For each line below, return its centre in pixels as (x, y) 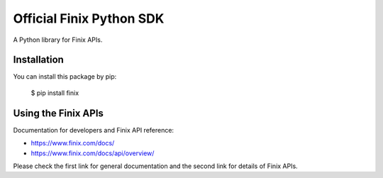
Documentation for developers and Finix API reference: (93, 130)
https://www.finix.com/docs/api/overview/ (93, 153)
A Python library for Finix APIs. (58, 40)
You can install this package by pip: (65, 77)
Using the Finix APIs (59, 113)
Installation (38, 60)
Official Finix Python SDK (89, 18)
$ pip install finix (55, 93)
